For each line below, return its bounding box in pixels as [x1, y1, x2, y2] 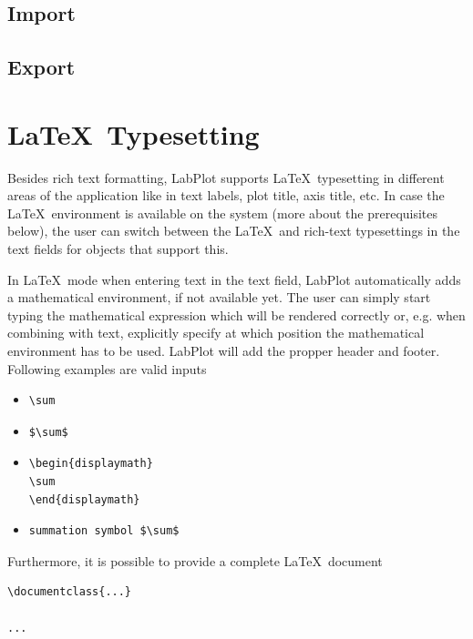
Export [7, 53, 76, 81]
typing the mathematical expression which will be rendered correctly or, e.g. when [7, 305, 466, 324]
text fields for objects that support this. [7, 239, 229, 259]
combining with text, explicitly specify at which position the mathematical [7, 323, 425, 342]
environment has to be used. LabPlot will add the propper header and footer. [7, 341, 440, 360]
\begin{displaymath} [28, 457, 153, 471]
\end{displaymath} [28, 492, 140, 506]
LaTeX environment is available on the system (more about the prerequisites [7, 203, 438, 222]
